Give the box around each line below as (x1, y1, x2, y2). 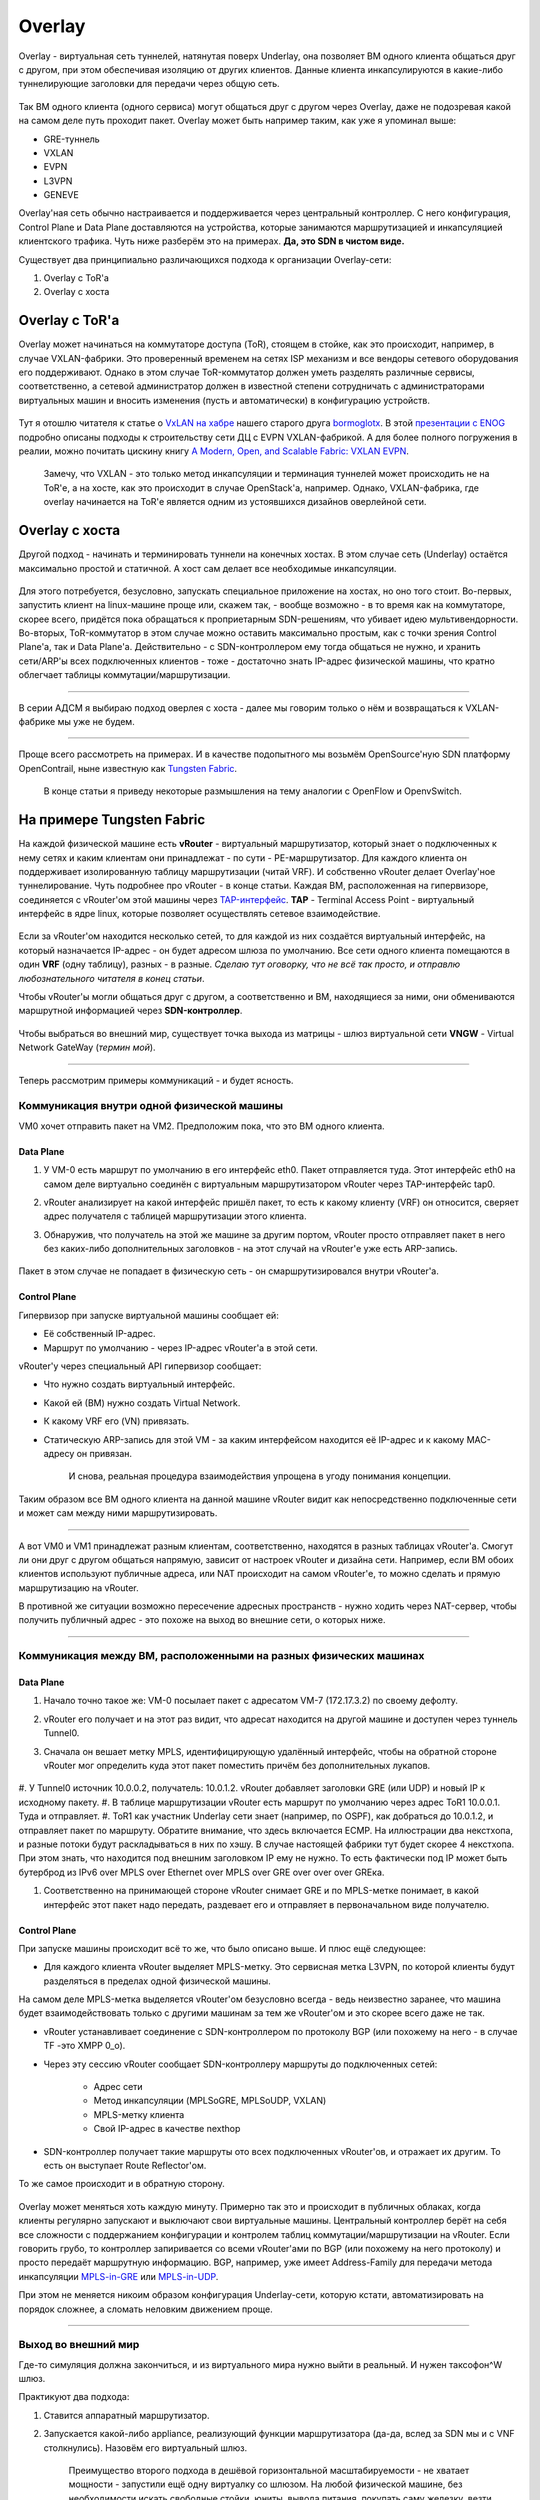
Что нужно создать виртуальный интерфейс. (43, 1378, 236, 1390)
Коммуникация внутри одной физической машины (18, 1099, 284, 1113)
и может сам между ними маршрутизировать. (18, 1507, 218, 1519)
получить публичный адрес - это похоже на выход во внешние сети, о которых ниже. (18, 1614, 386, 1626)
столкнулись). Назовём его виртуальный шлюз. (43, 2441, 248, 2454)
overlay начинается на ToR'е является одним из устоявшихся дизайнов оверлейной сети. (43, 496, 427, 508)
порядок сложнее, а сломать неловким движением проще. (18, 2303, 274, 2315)
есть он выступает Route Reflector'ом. (43, 2159, 207, 2171)
